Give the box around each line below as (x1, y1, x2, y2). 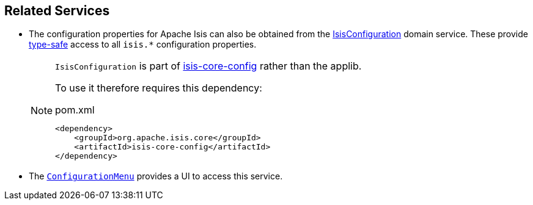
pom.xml (55, 104, 95, 117)
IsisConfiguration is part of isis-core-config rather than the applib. (55, 60, 362, 73)
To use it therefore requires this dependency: (55, 82, 262, 95)
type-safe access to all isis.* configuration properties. (29, 39, 257, 50)
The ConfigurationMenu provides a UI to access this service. (29, 171, 283, 182)
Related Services (4, 3, 110, 18)
